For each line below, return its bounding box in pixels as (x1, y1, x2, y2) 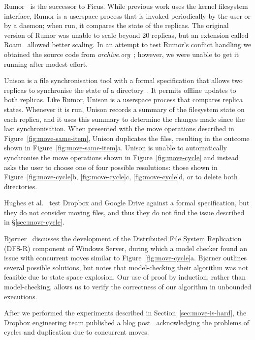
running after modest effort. (4, 58, 88, 69)
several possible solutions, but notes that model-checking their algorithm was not (4, 262, 249, 272)
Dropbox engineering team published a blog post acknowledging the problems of (4, 317, 249, 327)
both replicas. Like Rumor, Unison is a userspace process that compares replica (4, 94, 243, 105)
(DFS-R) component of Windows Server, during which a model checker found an (4, 243, 247, 253)
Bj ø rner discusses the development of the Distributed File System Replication (4, 233, 242, 244)
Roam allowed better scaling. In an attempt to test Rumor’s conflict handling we (4, 39, 252, 50)
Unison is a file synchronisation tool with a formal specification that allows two (4, 75, 243, 85)
